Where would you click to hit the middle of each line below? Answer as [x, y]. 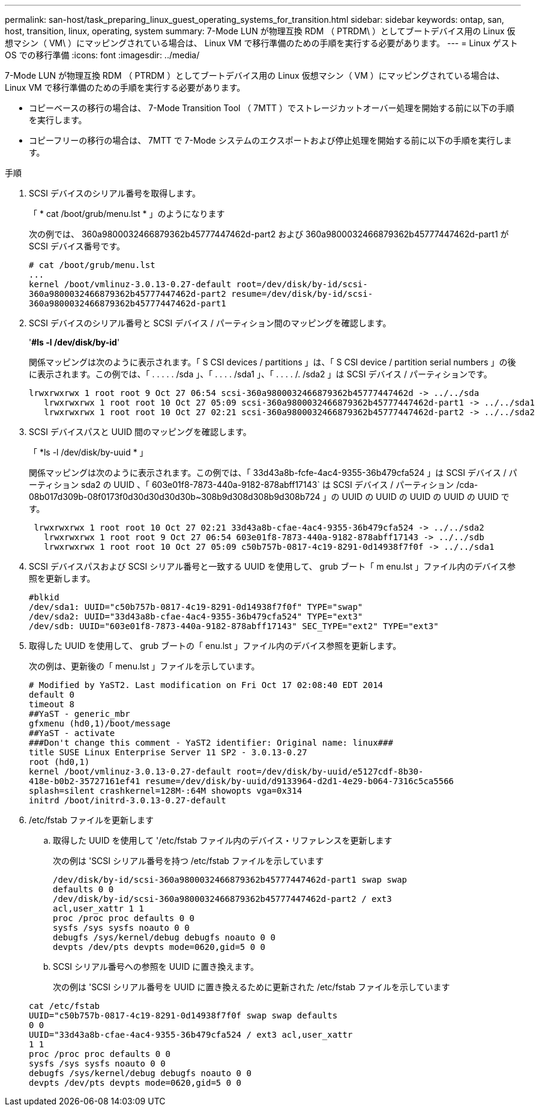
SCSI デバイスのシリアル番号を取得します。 [115, 193]
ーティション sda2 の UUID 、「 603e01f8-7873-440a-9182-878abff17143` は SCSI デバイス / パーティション [242, 485]
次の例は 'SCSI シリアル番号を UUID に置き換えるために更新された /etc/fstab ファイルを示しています [251, 987]
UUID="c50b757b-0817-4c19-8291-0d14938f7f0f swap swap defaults [183, 1015]
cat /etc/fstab [65, 1006]
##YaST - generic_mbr [80, 714]
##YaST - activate [72, 733]
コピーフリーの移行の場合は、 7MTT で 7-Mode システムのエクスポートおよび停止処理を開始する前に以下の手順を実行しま [270, 140]
